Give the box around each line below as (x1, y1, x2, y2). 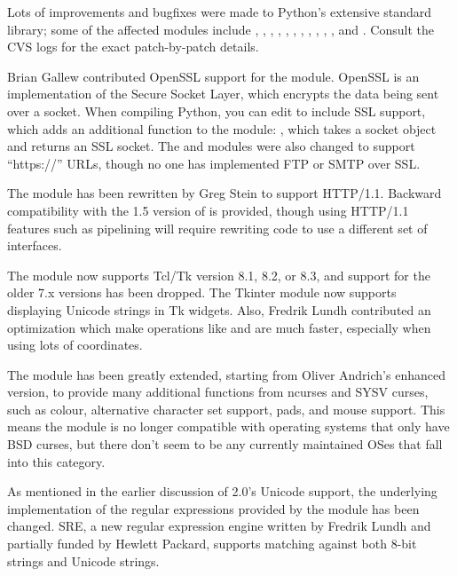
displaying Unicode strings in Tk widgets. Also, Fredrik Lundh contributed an (7, 300, 431, 319)
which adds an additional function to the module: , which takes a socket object (7, 119, 437, 138)
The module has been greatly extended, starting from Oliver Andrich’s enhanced (7, 365, 445, 383)
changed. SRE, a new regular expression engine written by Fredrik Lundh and (7, 517, 431, 535)
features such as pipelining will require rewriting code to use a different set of (7, 218, 428, 237)
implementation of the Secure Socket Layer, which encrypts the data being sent (7, 84, 439, 103)
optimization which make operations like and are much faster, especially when (7, 318, 431, 336)
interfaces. (7, 236, 62, 255)
